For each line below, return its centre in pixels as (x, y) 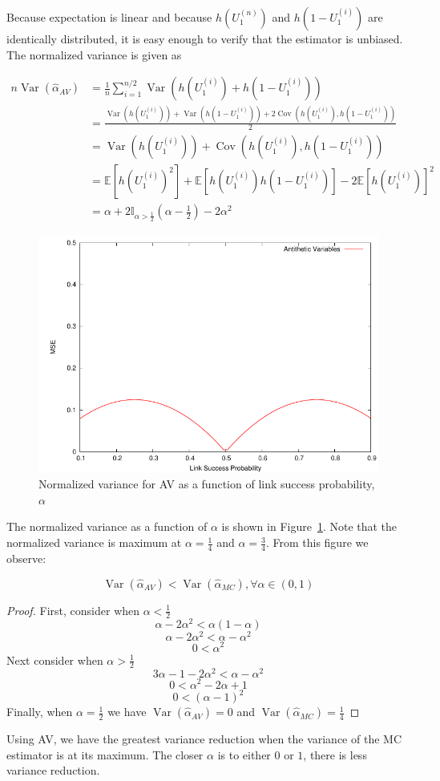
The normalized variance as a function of (107, 526)
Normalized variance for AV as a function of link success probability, (207, 484)
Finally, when (40, 712)
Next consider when (55, 660)
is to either (244, 754)
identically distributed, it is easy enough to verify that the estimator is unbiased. (205, 38)
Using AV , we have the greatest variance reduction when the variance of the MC (204, 739)
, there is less (335, 754)
